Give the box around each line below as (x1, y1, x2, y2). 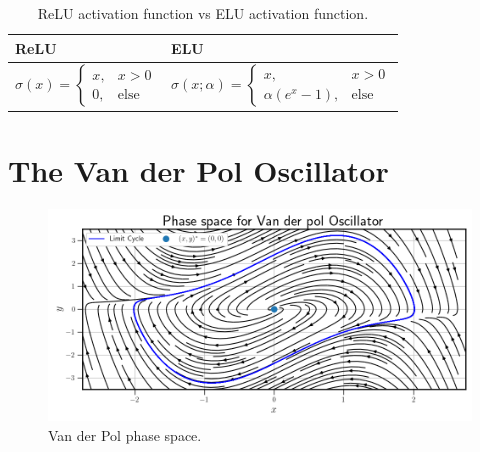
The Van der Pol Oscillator (8, 150, 389, 191)
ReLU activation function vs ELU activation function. (37, 3, 369, 23)
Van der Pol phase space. (48, 424, 202, 445)
